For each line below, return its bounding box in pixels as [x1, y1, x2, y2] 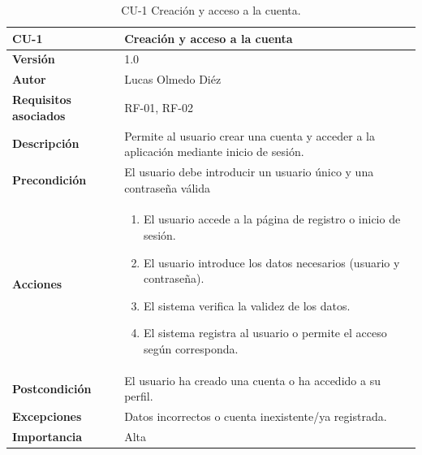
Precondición [12, 171, 87, 188]
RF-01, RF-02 [124, 98, 193, 115]
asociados [12, 106, 66, 123]
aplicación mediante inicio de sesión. [124, 143, 304, 160]
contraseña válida [124, 179, 211, 196]
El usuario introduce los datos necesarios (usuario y [143, 253, 400, 271]
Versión [12, 50, 55, 67]
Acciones [12, 275, 62, 292]
